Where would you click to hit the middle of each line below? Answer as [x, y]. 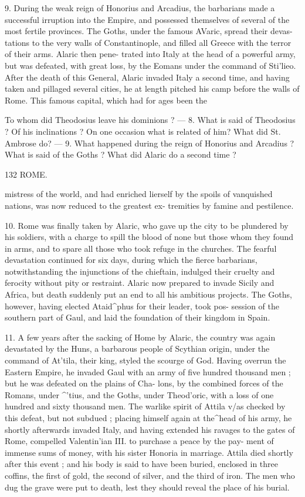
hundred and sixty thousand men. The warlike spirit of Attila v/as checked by [145, 406]
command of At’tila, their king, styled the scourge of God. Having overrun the [145, 360]
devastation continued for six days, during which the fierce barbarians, [131, 260]
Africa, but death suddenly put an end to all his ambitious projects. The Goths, [148, 294]
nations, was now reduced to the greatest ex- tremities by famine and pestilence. [149, 205]
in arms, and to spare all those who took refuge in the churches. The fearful [141, 248]
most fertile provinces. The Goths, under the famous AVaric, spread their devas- [149, 31]
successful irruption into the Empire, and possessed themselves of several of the [147, 19]
